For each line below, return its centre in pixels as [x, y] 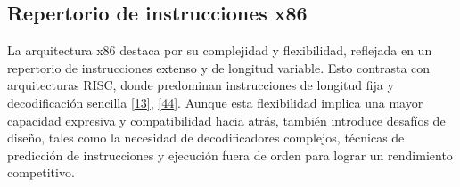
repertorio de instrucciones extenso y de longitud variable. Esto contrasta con [219, 67]
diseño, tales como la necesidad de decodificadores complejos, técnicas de [206, 138]
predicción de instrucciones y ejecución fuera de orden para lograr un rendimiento [230, 154]
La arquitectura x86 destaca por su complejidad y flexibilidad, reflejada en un [220, 50]
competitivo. [41, 172]
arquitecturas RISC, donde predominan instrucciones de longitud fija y [201, 85]
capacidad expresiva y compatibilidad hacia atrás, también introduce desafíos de [226, 120]
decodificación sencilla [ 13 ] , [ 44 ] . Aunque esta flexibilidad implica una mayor [215, 102]
